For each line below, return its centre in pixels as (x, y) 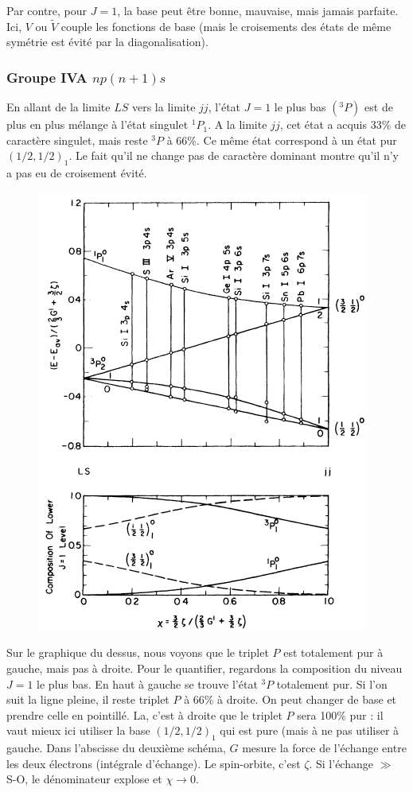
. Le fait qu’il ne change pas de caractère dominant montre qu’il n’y (234, 155)
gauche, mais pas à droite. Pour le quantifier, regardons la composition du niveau (205, 668)
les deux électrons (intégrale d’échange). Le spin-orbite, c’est (154, 763)
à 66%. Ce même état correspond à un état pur (282, 140)
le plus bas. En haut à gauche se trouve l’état (147, 683)
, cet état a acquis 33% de (343, 124)
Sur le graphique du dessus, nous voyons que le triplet (138, 652)
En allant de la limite (58, 107)
